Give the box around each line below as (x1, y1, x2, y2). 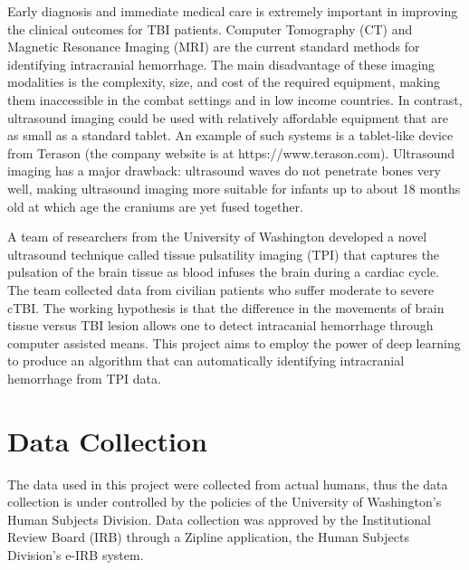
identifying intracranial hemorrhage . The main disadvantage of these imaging (7, 54, 435, 73)
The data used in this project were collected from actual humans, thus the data (7, 474, 448, 493)
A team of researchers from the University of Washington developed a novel (7, 227, 427, 246)
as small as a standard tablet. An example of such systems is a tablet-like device (7, 126, 454, 145)
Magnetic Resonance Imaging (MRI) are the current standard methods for (7, 37, 420, 56)
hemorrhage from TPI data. (7, 368, 161, 387)
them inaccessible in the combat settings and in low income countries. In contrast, (7, 90, 463, 109)
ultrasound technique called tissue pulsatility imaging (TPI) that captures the (7, 244, 440, 263)
